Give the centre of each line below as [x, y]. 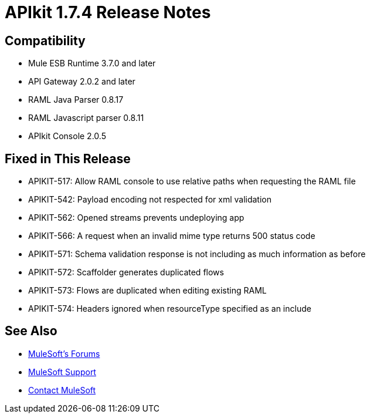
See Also [31, 331]
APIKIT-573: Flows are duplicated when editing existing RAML [147, 291]
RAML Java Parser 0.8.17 [76, 100]
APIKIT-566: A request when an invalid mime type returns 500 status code [172, 236]
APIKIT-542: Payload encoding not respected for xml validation [150, 200]
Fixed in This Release [68, 159]
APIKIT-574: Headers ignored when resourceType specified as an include [170, 309]
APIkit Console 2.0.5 [67, 136]
